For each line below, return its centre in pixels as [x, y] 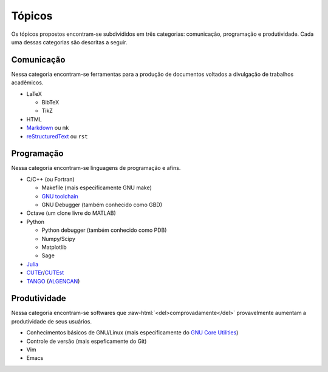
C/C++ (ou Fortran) [51, 179]
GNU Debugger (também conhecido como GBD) [102, 205]
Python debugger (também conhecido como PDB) [104, 230]
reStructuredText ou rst [57, 136]
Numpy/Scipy [59, 238]
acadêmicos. [27, 83]
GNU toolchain [60, 196]
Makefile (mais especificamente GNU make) [97, 188]
